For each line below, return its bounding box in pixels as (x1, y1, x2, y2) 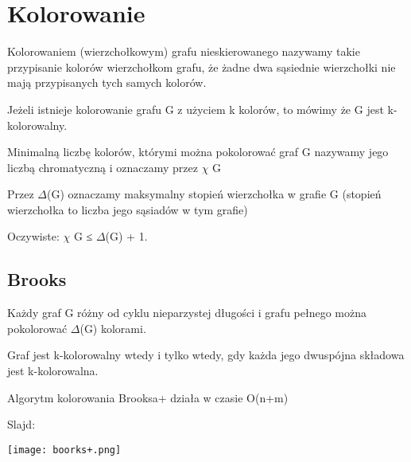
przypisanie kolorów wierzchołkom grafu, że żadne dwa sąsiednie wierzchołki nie (7, 58, 396, 75)
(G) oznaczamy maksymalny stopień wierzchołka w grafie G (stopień (47, 186, 382, 202)
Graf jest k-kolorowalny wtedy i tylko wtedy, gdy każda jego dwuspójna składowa (7, 346, 405, 363)
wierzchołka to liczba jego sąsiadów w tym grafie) (7, 201, 248, 217)
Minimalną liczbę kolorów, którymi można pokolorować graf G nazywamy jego (7, 143, 389, 160)
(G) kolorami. (79, 319, 146, 336)
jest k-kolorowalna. (7, 362, 99, 379)
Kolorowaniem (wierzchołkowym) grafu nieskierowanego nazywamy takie (7, 43, 360, 60)
